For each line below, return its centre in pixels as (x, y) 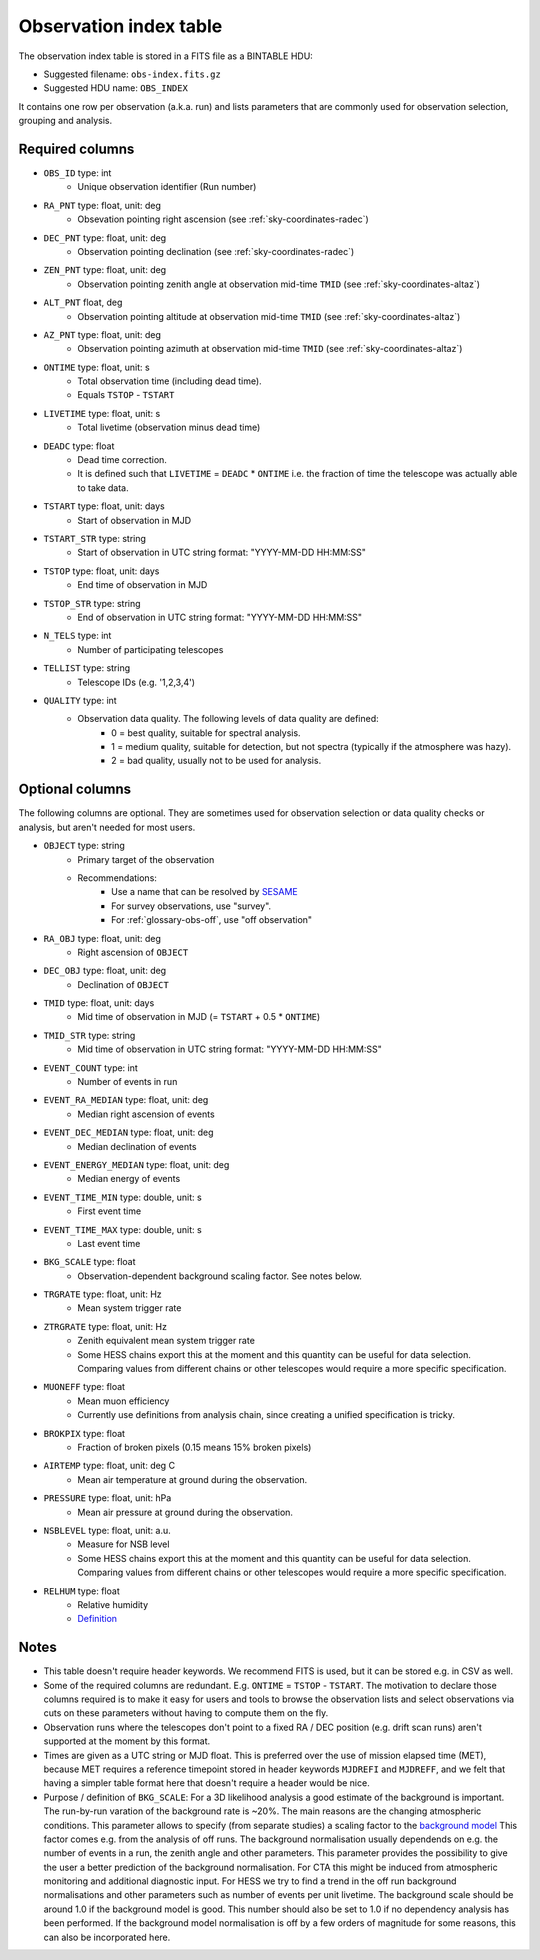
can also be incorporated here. (107, 1937)
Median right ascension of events (146, 1114)
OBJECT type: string (84, 846)
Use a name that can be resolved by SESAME (205, 892)
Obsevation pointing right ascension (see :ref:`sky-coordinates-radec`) (223, 219)
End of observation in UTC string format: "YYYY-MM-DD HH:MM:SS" (220, 617)
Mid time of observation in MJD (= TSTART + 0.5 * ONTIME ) (199, 1017)
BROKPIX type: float (84, 1433)
